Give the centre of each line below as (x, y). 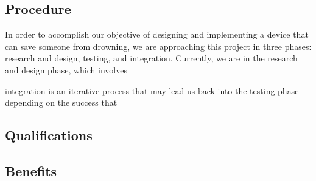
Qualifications (49, 135)
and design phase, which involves (66, 70)
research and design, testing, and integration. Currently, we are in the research (151, 58)
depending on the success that (61, 102)
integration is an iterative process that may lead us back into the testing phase (152, 90)
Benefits (31, 170)
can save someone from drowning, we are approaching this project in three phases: (158, 46)
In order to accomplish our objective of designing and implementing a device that (157, 34)
